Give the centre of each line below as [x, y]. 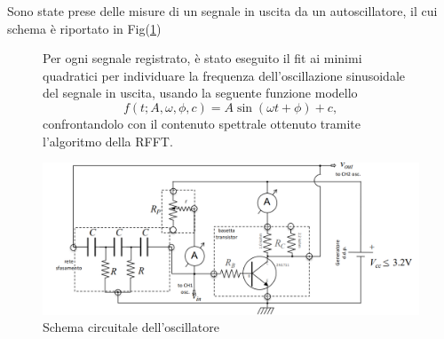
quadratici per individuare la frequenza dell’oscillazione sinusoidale [224, 75]
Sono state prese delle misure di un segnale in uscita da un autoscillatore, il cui [222, 11]
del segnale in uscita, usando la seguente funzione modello [200, 93]
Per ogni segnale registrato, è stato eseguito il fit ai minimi [202, 58]
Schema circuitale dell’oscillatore [131, 327]
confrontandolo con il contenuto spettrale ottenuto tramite [202, 123]
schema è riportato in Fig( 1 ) [84, 28]
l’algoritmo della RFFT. [108, 141]
